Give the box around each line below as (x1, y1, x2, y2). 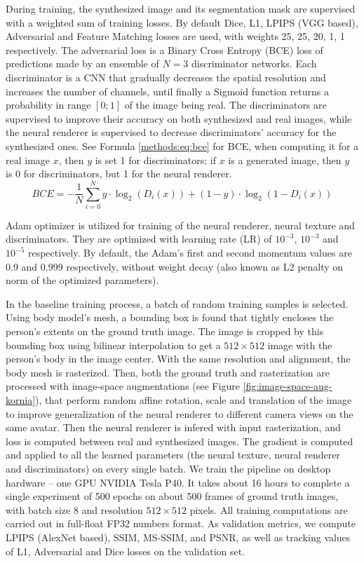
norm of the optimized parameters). (6, 273, 159, 287)
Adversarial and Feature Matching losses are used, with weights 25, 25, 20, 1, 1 (6, 29, 345, 43)
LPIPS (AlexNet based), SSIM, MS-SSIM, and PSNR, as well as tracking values (6, 529, 351, 544)
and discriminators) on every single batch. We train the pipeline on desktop (6, 461, 331, 475)
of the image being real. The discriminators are (124, 97, 327, 112)
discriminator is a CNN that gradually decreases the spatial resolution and (6, 69, 326, 84)
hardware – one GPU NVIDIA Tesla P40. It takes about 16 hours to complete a (6, 475, 350, 489)
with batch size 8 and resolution (6, 502, 143, 517)
